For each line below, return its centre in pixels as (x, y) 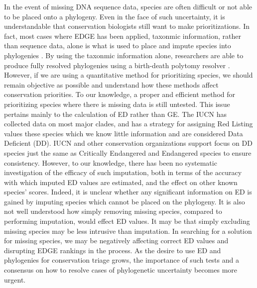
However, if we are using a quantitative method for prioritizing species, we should (128, 75)
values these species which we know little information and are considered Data (124, 133)
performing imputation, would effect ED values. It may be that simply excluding (127, 221)
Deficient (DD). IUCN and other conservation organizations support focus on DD (128, 143)
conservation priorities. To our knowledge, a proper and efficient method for (120, 94)
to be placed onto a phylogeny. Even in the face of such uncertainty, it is (115, 16)
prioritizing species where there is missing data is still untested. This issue (117, 104)
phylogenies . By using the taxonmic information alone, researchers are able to (124, 55)
